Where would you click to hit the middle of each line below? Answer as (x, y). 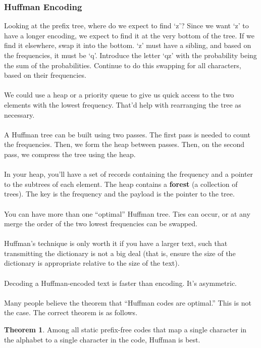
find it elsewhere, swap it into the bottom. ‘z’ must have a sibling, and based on (128, 45)
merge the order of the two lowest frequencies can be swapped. (101, 223)
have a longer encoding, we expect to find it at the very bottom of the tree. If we (129, 35)
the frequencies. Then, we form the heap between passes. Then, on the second (124, 144)
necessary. (19, 114)
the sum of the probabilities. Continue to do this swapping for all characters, (123, 65)
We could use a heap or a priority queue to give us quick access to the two (119, 95)
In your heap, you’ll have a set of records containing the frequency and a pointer (129, 174)
